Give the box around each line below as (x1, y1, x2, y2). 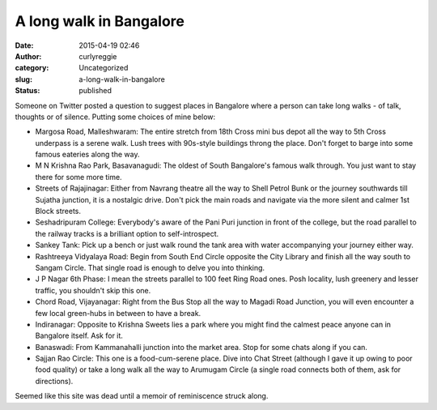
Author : (15, 51, 42, 61)
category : (15, 63, 49, 73)
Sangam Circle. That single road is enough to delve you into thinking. (35, 263, 265, 272)
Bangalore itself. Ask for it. (35, 331, 123, 340)
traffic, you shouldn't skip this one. (35, 285, 151, 295)
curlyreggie (78, 51, 117, 61)
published (78, 86, 112, 96)
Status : (15, 86, 40, 96)
